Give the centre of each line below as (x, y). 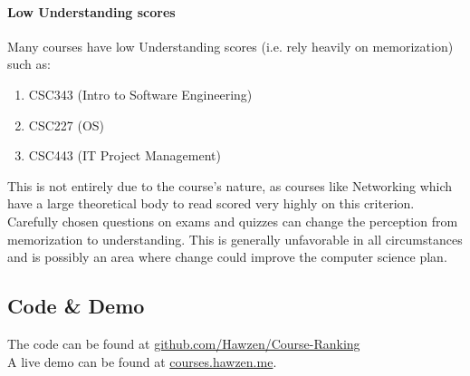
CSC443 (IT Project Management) (125, 155)
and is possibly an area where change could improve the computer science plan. (227, 257)
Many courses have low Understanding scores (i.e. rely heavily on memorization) (230, 46)
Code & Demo (76, 306)
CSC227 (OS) (67, 125)
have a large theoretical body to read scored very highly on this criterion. (211, 203)
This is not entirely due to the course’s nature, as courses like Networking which (230, 185)
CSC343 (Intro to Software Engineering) (140, 94)
